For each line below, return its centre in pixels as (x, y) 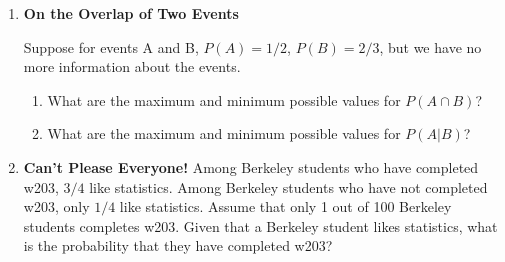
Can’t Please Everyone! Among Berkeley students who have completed (251, 166)
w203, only (56, 206)
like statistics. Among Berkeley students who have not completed (288, 186)
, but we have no (430, 46)
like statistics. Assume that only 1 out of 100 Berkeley (285, 206)
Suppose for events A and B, (111, 46)
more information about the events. (132, 66)
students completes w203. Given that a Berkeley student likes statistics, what (260, 225)
